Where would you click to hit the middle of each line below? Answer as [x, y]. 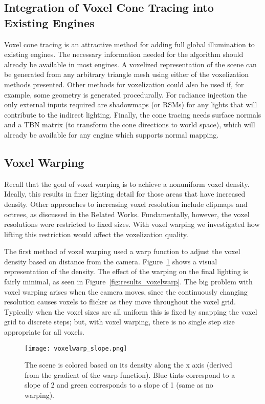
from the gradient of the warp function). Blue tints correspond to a [130, 374]
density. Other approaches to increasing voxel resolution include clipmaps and [126, 204]
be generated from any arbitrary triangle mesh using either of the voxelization [127, 74]
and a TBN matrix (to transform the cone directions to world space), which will [130, 124]
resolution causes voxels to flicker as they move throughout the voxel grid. [120, 302]
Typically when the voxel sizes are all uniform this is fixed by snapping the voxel [131, 311]
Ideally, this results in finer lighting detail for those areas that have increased [125, 194]
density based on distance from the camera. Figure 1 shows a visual [111, 261]
